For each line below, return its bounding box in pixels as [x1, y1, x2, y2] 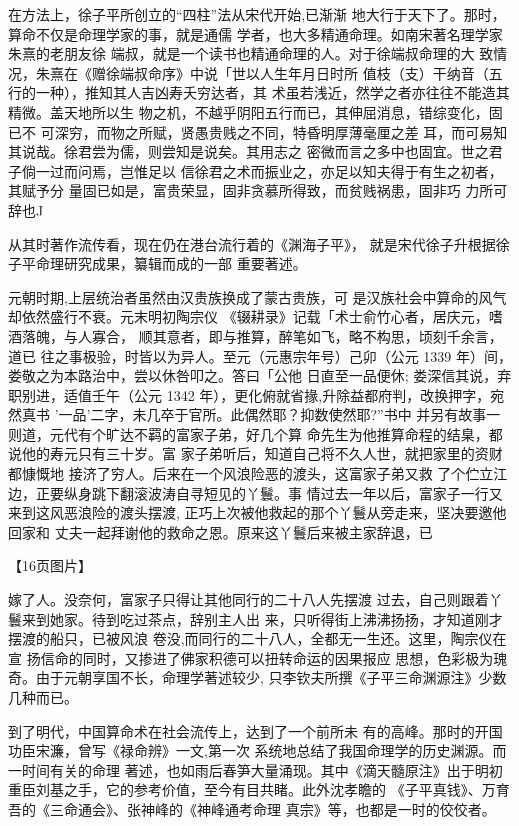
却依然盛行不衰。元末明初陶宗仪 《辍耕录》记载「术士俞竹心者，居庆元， [8, 306, 489, 327]
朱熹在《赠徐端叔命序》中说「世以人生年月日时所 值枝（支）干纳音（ [35, 62, 489, 83]
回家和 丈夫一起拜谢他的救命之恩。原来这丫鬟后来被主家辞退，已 [8, 521, 433, 542]
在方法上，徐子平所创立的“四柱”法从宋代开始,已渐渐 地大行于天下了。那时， [8, 4, 506, 24]
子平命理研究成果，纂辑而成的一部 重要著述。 [8, 253, 307, 274]
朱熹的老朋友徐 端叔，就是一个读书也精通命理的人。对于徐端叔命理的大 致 [8, 43, 494, 64]
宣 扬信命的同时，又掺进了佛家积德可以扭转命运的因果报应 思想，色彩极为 [8, 647, 494, 668]
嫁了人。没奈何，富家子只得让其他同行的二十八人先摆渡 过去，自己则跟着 [8, 589, 489, 610]
